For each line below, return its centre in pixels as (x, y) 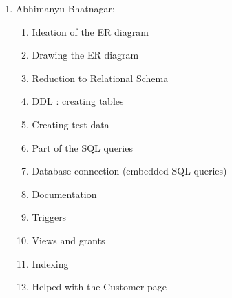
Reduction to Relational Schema (100, 78)
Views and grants (68, 240)
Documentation (64, 193)
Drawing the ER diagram (85, 55)
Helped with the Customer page (99, 287)
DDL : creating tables (78, 101)
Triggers (49, 217)
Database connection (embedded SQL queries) (129, 171)
